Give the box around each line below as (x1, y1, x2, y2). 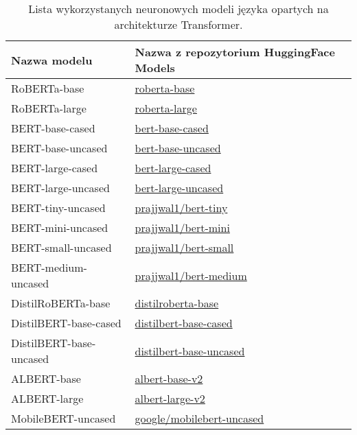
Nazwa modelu (11, 51, 93, 68)
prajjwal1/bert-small (135, 239, 234, 255)
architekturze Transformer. (114, 16, 243, 32)
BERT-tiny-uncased (11, 200, 106, 215)
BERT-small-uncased (11, 239, 112, 255)
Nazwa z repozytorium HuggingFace (135, 44, 335, 60)
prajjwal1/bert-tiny (135, 200, 228, 215)
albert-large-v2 (135, 390, 205, 406)
